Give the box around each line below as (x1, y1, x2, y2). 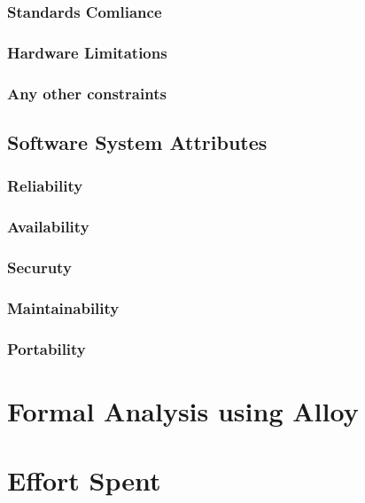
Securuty (7, 255, 72, 278)
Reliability (7, 175, 83, 197)
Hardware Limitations (7, 41, 167, 63)
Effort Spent (7, 462, 161, 499)
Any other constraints (7, 82, 167, 104)
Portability (7, 337, 86, 359)
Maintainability (7, 296, 120, 318)
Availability (7, 216, 89, 238)
